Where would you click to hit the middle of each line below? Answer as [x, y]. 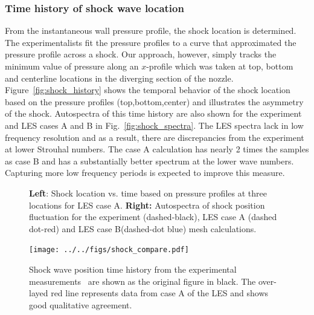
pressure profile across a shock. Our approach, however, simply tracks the [141, 54]
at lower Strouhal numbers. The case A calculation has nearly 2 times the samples [157, 149]
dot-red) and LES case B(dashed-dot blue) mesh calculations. [143, 228]
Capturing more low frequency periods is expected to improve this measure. [145, 173]
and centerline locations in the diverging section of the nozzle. [119, 78]
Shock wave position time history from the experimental [133, 269]
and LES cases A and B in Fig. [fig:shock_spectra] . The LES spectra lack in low [154, 125]
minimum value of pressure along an [72, 66]
